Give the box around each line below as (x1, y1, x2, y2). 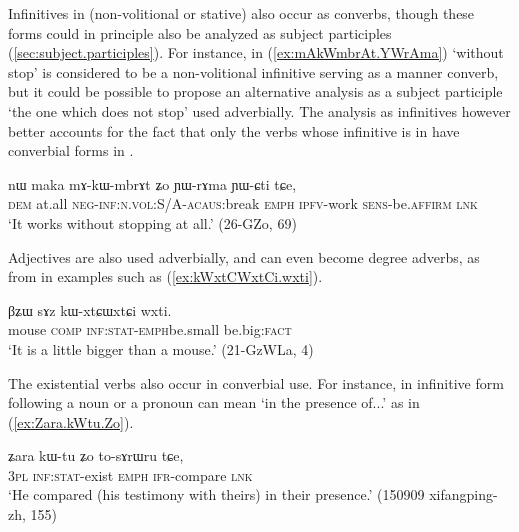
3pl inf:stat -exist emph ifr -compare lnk (8, 464, 253, 485)
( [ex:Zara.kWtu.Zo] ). (8, 411, 134, 432)
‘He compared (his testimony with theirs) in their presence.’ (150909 (8, 484, 425, 505)
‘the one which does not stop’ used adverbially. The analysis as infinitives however (8, 100, 511, 121)
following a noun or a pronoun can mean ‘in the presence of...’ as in (8, 392, 420, 413)
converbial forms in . (8, 140, 134, 161)
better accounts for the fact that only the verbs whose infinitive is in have (8, 120, 460, 141)
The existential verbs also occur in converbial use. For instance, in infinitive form (8, 372, 504, 393)
